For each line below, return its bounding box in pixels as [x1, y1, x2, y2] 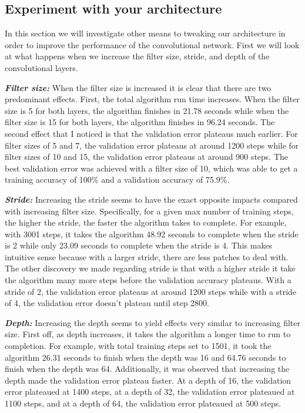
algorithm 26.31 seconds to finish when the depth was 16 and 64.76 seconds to [5, 351, 286, 363]
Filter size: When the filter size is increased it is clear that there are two [5, 81, 272, 93]
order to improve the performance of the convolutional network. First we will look [5, 38, 300, 51]
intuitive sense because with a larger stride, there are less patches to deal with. [5, 250, 289, 263]
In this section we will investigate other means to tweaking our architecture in [5, 27, 286, 39]
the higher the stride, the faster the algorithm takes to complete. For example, [5, 216, 287, 229]
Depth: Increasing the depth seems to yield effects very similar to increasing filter [5, 316, 301, 328]
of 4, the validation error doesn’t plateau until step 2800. [5, 297, 209, 309]
